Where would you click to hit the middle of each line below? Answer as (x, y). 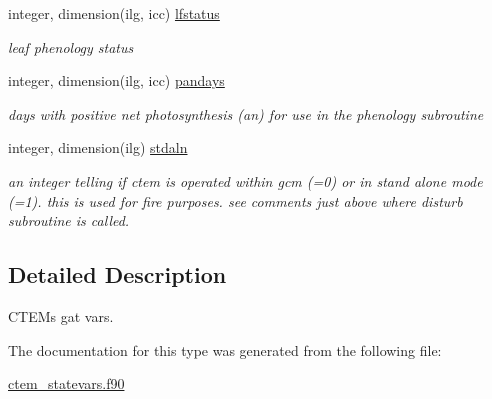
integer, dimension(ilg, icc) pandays (116, 80)
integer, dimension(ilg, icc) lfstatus (114, 13)
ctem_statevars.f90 (66, 383)
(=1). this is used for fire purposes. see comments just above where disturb (235, 200)
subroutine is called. (69, 220)
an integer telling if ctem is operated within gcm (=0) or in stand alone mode (245, 180)
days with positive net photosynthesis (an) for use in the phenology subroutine (246, 113)
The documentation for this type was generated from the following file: (225, 349)
